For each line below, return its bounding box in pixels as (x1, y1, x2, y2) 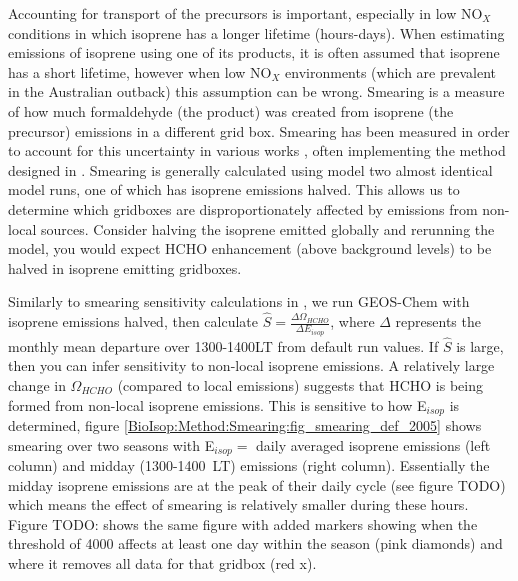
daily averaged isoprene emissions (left (256, 434, 491, 455)
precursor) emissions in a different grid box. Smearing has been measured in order (8, 120, 510, 141)
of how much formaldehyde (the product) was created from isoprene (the (8, 100, 454, 121)
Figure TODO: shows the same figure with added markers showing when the (8, 513, 478, 534)
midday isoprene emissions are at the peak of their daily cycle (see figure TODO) (8, 474, 506, 495)
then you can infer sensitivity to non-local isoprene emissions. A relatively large (8, 355, 495, 376)
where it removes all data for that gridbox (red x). (8, 553, 317, 574)
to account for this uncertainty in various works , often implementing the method (8, 140, 506, 161)
